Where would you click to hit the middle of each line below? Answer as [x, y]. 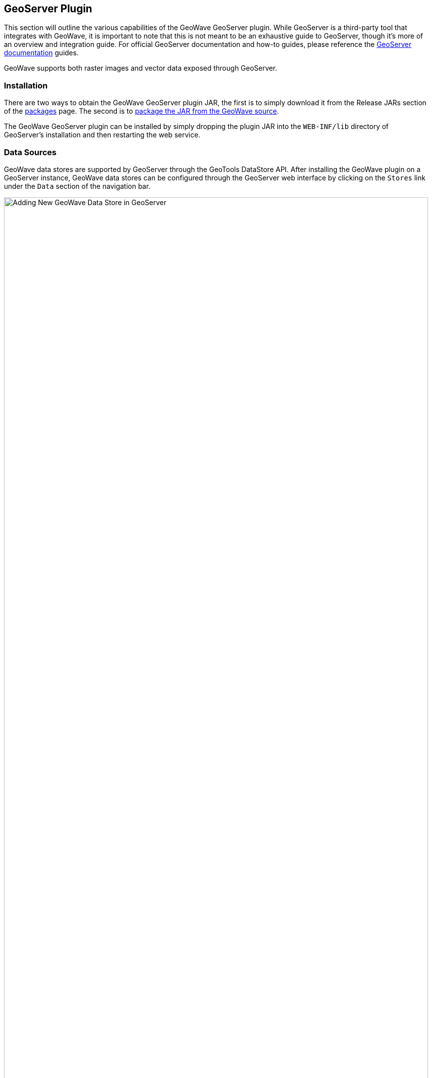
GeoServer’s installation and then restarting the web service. [102, 135]
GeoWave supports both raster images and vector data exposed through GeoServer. [141, 68]
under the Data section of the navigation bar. [77, 186]
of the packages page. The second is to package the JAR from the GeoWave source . [142, 111]
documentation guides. [41, 53]
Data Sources [30, 152]
